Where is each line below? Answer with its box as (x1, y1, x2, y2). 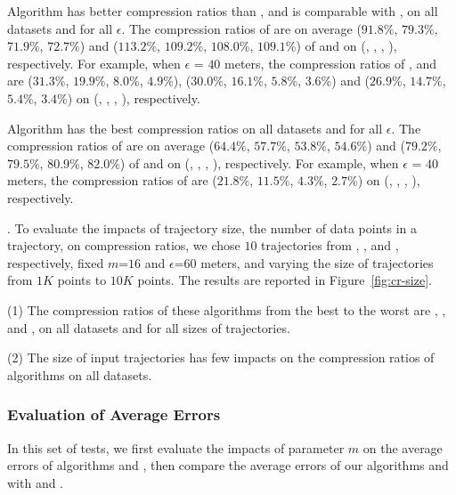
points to (57, 271, 107, 289)
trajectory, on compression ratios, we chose (7, 236, 240, 255)
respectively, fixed (7, 253, 104, 272)
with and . (7, 473, 64, 491)
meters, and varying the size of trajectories (200, 253, 434, 272)
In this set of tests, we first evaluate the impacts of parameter (7, 438, 345, 457)
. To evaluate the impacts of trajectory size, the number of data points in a (7, 218, 417, 237)
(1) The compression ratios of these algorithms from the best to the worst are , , (7, 300, 446, 319)
